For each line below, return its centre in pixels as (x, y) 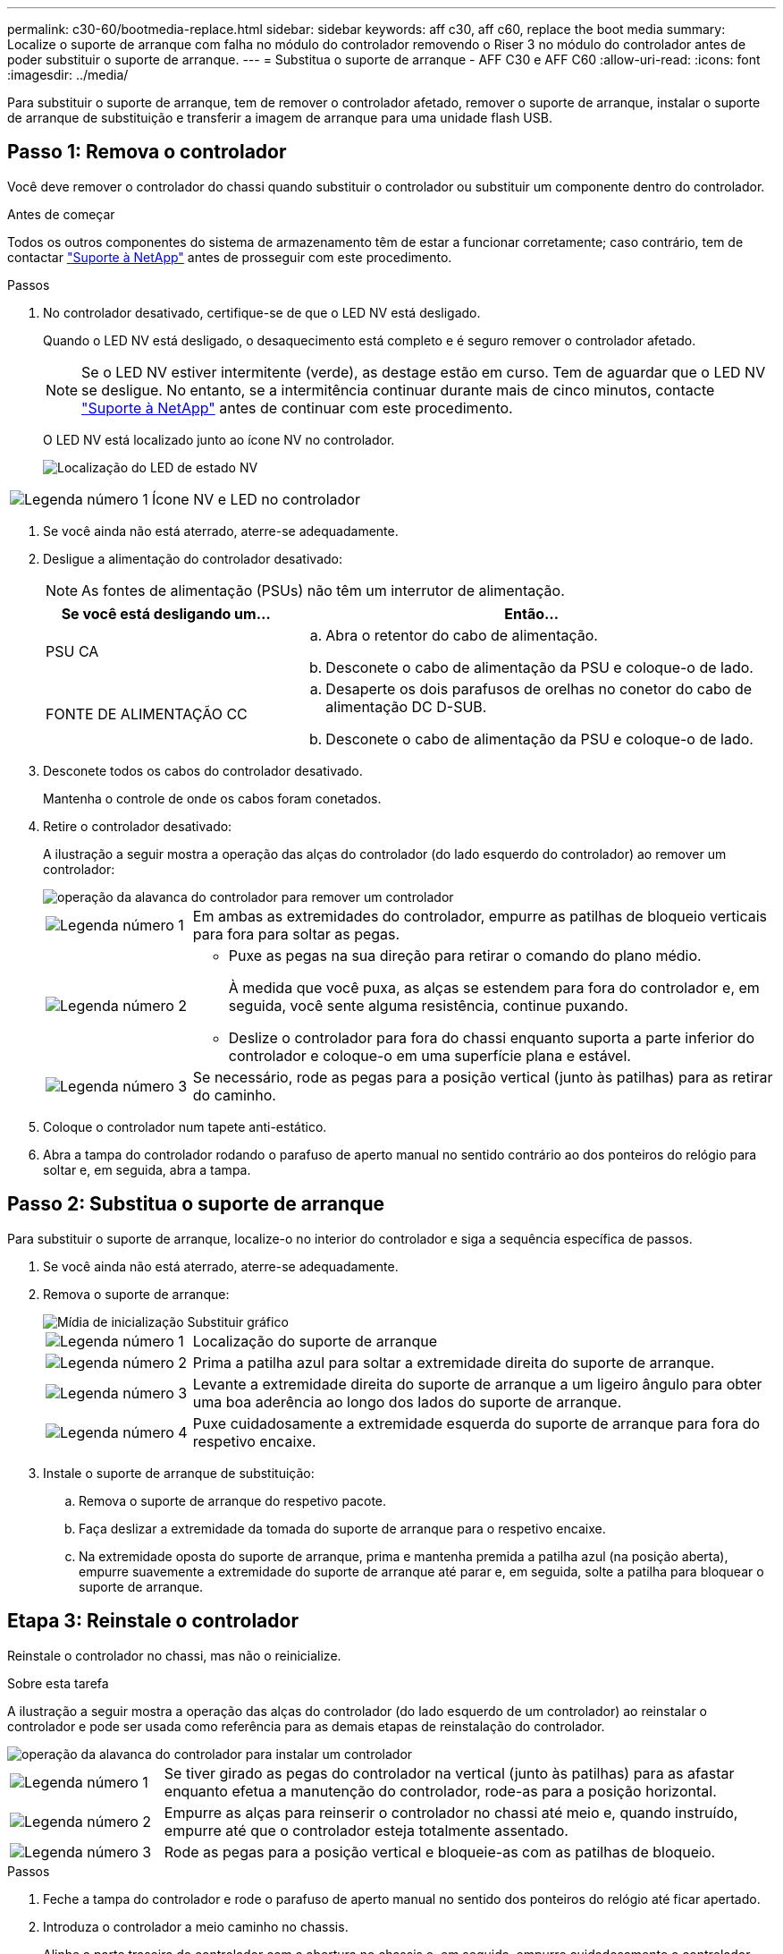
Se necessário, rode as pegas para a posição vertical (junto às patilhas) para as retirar (483, 1077)
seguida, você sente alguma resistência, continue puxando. (428, 1005)
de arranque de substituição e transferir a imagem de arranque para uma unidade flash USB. (280, 118)
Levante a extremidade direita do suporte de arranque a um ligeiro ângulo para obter (477, 1384)
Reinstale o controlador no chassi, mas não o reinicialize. (174, 1655)
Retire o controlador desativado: (138, 826)
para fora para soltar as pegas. (296, 934)
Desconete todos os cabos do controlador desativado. (203, 770)
